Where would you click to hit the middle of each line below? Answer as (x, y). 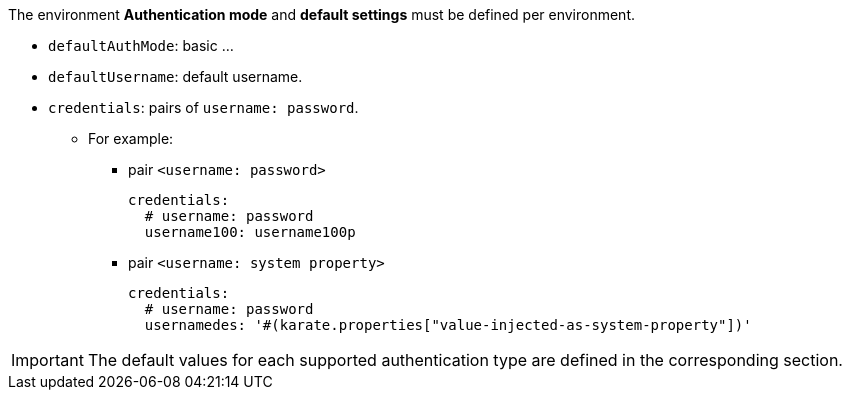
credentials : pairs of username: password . (203, 107)
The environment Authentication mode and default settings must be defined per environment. (322, 14)
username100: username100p (250, 232)
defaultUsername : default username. (175, 76)
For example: (131, 138)
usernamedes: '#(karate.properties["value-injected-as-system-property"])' (448, 325)
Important (47, 360)
